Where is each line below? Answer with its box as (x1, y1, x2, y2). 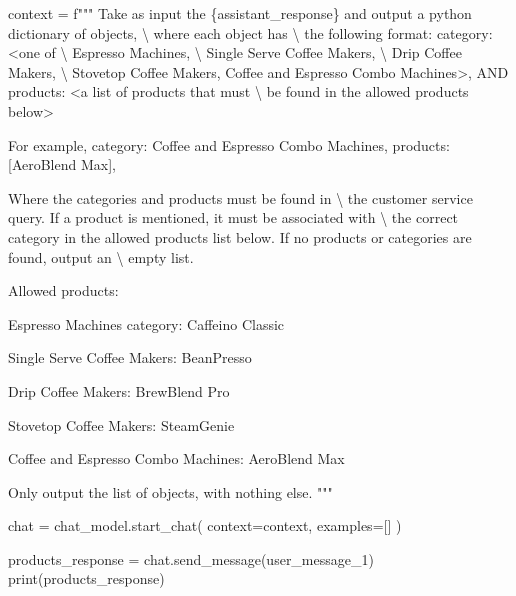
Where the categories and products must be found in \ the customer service (8, 187, 473, 208)
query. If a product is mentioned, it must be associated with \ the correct (8, 207, 459, 228)
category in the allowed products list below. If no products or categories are (8, 226, 472, 247)
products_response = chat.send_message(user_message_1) (8, 548, 374, 569)
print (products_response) (8, 568, 165, 589)
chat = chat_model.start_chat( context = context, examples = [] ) (8, 515, 402, 536)
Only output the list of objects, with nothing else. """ (8, 481, 333, 502)
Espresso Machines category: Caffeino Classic (8, 313, 285, 334)
